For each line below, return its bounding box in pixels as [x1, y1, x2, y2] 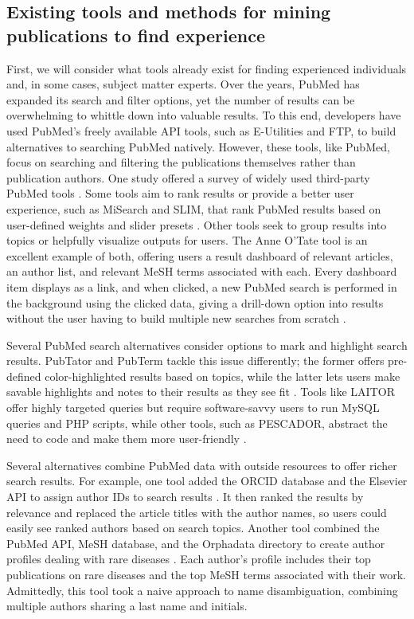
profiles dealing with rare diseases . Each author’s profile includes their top [6, 550, 371, 567]
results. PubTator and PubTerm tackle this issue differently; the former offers [6, 352, 385, 369]
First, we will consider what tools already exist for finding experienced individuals [6, 60, 407, 76]
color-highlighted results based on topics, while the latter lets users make [45, 367, 400, 384]
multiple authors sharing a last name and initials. [6, 597, 248, 614]
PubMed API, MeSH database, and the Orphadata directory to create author [6, 535, 385, 551]
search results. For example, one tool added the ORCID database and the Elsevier [6, 472, 408, 489]
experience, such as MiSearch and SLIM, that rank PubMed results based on [6, 200, 381, 217]
